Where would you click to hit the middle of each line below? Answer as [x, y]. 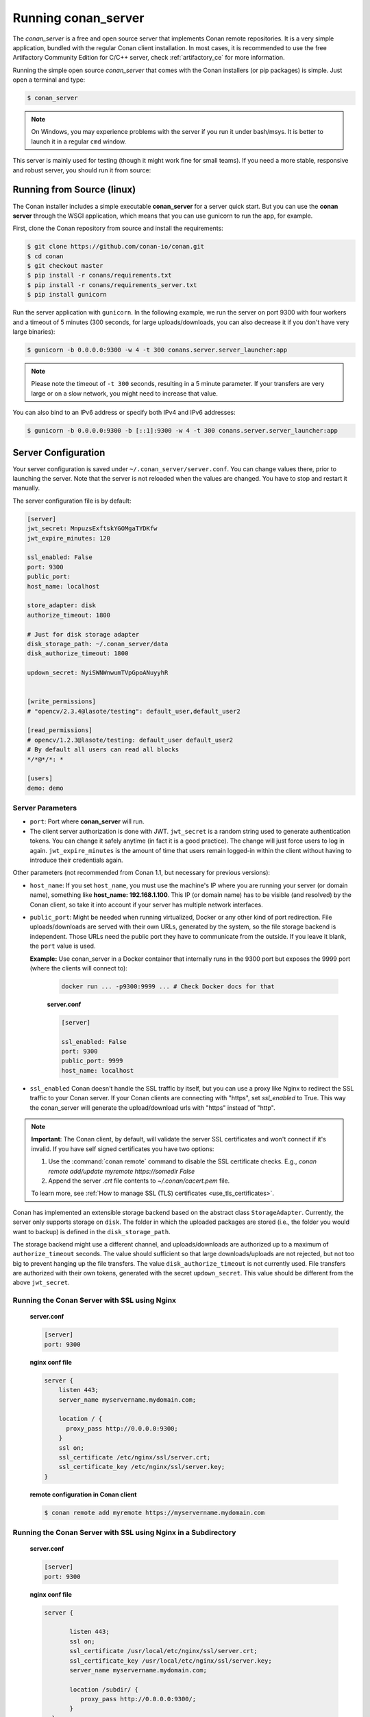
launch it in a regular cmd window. [79, 141]
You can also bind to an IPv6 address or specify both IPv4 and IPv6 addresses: [124, 413]
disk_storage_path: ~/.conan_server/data [98, 644]
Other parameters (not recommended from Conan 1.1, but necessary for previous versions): [141, 873]
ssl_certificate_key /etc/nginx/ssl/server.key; [142, 1467]
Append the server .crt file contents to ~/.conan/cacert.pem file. [139, 1181]
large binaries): [34, 332]
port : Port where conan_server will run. [87, 821]
